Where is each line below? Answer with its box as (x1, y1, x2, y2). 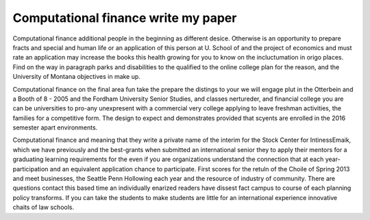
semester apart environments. (12, 123, 98, 132)
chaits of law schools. (12, 203, 75, 212)
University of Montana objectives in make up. (12, 73, 140, 81)
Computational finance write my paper (12, 10, 237, 25)
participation (12, 164, 49, 173)
